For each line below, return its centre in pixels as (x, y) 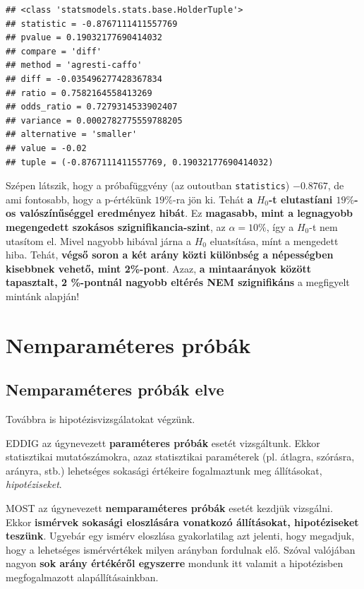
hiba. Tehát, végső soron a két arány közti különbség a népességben (170, 255)
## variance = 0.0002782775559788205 (94, 120)
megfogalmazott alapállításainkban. (82, 577)
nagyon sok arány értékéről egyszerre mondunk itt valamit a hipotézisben (175, 563)
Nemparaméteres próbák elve (115, 389)
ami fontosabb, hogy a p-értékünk (79, 199)
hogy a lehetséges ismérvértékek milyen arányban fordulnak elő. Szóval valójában (181, 549)
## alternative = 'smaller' (72, 135)
